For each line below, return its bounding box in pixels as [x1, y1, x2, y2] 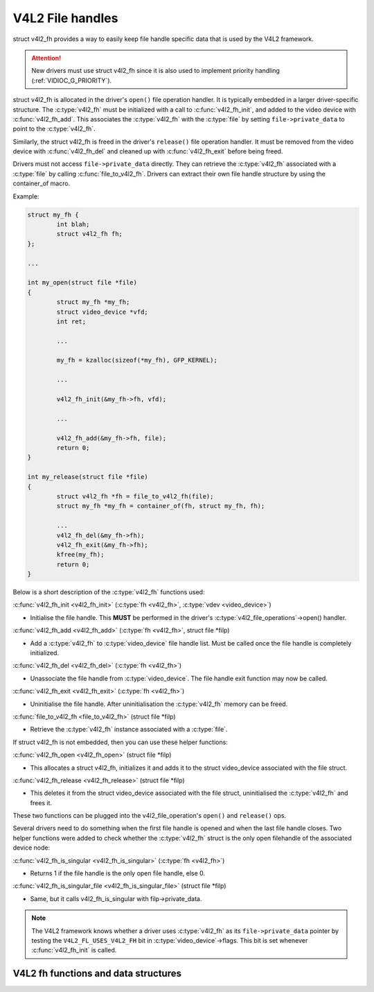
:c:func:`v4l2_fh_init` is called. [31, 946, 117, 955]
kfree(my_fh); [56, 550, 105, 559]
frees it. [30, 798, 52, 807]
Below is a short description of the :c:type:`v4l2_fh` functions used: [12, 588, 205, 596]
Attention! [31, 53, 62, 62]
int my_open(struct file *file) [27, 278, 138, 287]
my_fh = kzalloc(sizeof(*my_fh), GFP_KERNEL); [56, 356, 217, 364]
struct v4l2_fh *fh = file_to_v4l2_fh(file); [56, 492, 214, 500]
